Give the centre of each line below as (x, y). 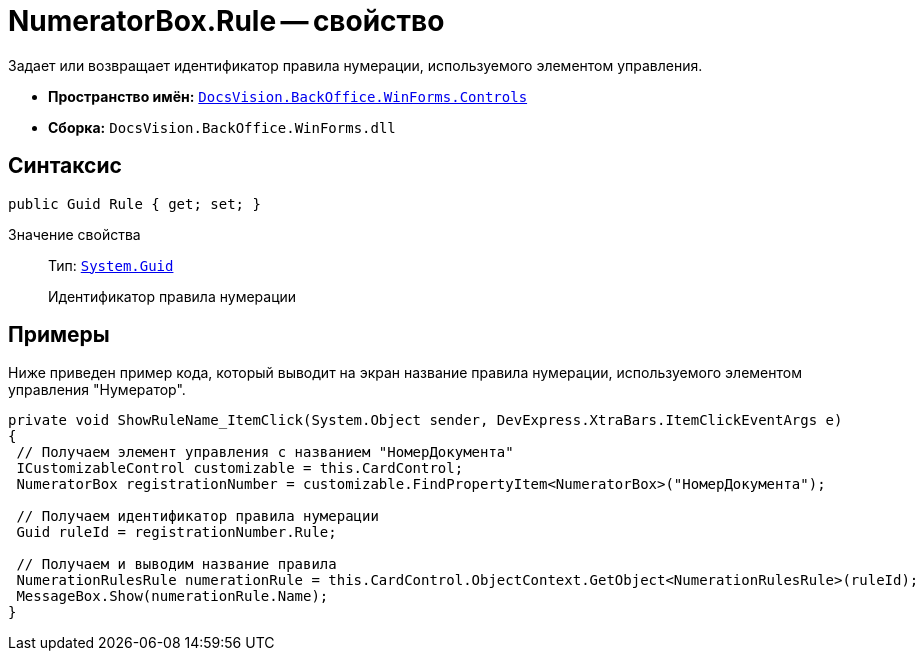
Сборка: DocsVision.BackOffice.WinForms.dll (222, 127)
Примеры (59, 335)
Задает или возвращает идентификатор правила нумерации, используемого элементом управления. (355, 65)
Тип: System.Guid (111, 265)
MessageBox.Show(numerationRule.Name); (172, 596)
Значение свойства (74, 234)
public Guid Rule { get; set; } (134, 203)
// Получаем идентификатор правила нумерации (197, 516)
